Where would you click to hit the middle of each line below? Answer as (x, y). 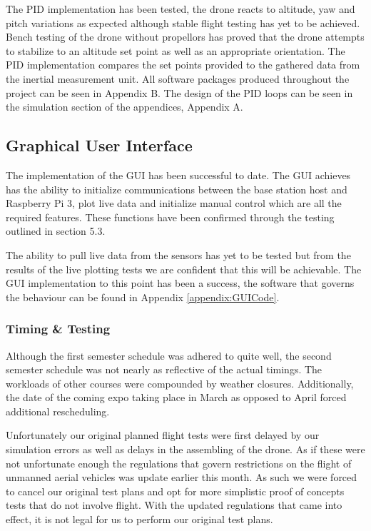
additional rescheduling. (58, 411)
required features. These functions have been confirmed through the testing (170, 217)
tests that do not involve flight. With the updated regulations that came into (174, 505)
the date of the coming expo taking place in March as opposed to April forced (176, 397)
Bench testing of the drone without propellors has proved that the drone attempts (185, 37)
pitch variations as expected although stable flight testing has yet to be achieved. (183, 22)
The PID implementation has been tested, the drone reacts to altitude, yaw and (181, 9)
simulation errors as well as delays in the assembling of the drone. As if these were (185, 449)
